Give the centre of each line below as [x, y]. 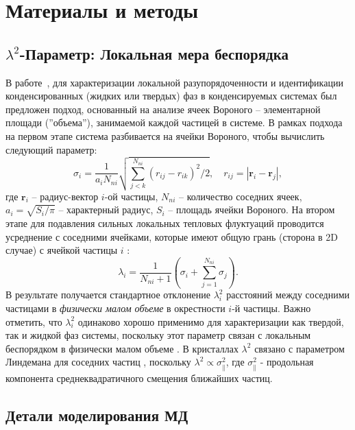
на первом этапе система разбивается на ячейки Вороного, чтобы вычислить [165, 135]
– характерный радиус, [106, 210]
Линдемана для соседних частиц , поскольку [98, 362]
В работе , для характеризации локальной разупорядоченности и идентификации [174, 82]
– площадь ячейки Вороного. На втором [252, 210]
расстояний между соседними [288, 295]
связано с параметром [299, 348]
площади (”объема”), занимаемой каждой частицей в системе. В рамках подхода [174, 122]
